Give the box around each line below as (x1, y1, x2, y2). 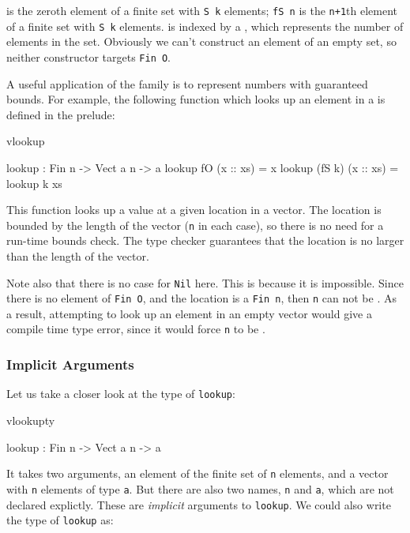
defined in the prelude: (6, 106, 115, 122)
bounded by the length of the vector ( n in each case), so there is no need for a (6, 216, 384, 233)
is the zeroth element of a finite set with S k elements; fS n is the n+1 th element (6, 2, 397, 18)
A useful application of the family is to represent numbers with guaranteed (6, 75, 368, 92)
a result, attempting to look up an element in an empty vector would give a (6, 305, 372, 321)
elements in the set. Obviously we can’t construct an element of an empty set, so (6, 33, 397, 50)
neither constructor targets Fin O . (6, 48, 171, 65)
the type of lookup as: (6, 512, 114, 528)
